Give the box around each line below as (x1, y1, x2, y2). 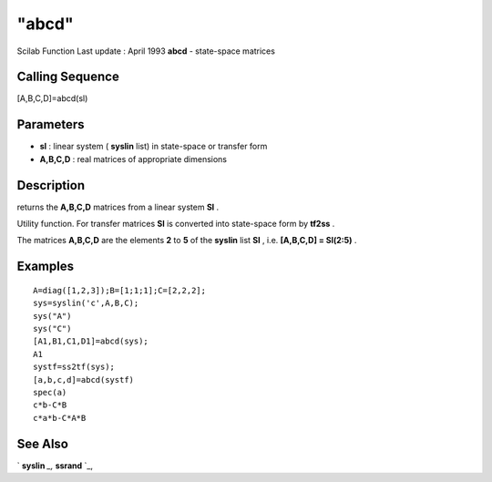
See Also (16, 436, 68, 451)
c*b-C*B (33, 400, 67, 410)
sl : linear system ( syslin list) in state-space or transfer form (39, 141, 268, 152)
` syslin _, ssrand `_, (16, 460, 93, 471)
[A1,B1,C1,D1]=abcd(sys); (33, 336, 149, 346)
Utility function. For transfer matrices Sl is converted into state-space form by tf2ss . (16, 219, 335, 230)
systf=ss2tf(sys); (33, 362, 116, 373)
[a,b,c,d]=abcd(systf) (33, 374, 135, 385)
